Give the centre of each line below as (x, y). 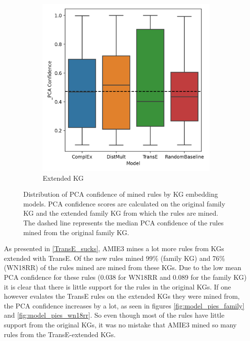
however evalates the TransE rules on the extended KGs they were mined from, (122, 296)
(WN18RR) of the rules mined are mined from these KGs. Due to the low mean (123, 267)
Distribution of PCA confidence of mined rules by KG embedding (121, 194)
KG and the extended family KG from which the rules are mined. (121, 213)
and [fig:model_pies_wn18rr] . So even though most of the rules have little (114, 315)
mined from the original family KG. (76, 232)
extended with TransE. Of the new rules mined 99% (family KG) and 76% (115, 258)
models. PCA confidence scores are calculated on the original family (124, 203)
